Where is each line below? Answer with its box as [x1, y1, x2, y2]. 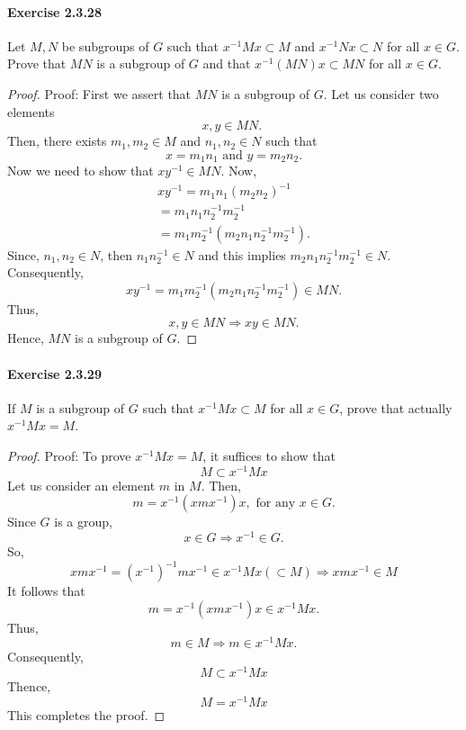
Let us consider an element [7, 475, 156, 494]
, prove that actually [339, 398, 453, 417]
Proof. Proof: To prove [7, 446, 131, 464]
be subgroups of [61, 36, 149, 55]
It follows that [7, 581, 85, 600]
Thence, [7, 676, 51, 695]
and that [202, 54, 251, 73]
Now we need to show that [7, 161, 154, 180]
